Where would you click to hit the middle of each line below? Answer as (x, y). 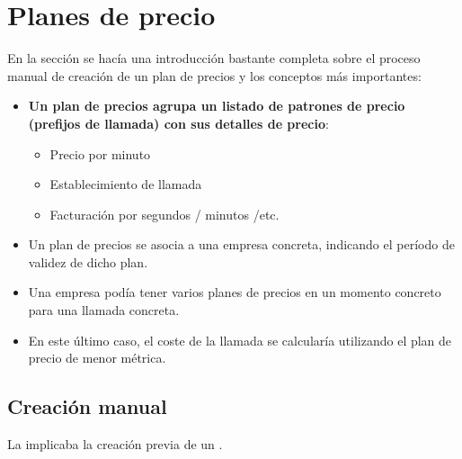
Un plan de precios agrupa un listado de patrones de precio (217, 106)
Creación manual (87, 406)
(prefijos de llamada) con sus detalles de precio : (178, 123)
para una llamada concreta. (104, 310)
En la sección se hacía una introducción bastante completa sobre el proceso (214, 58)
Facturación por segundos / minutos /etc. (164, 214)
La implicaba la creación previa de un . (115, 444)
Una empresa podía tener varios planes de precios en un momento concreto (235, 292)
